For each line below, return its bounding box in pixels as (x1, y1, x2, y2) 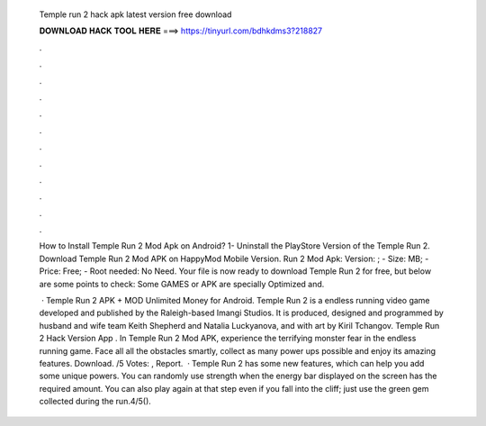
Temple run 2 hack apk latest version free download (39, 9, 232, 20)
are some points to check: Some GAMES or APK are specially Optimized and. (39, 278, 325, 289)
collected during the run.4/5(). (39, 396, 152, 407)
